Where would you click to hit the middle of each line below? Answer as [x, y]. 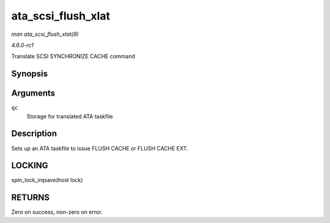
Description [34, 134]
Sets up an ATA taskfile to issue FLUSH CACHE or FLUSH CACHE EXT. [100, 148]
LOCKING [30, 165]
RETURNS [31, 198]
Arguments [33, 94]
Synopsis [30, 74]
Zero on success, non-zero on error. [57, 212]
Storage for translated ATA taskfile [70, 116]
